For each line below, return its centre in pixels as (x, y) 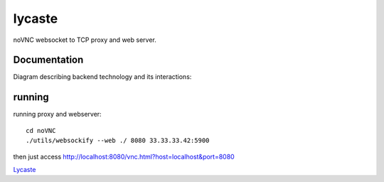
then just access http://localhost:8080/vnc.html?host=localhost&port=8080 (124, 156)
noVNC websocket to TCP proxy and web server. (85, 40)
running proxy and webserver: (58, 114)
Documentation (48, 60)
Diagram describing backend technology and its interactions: (102, 77)
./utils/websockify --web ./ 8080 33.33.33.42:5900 (118, 141)
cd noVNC (41, 130)
